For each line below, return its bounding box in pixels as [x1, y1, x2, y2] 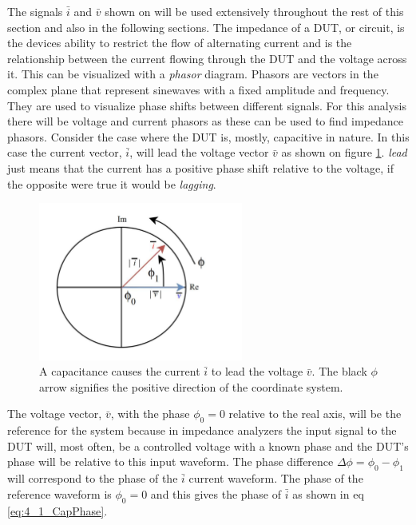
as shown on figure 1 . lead [281, 144, 407, 161]
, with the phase [110, 405, 190, 422]
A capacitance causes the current [39, 363, 200, 380]
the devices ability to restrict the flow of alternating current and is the [7, 34, 352, 51]
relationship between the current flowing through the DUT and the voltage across [7, 50, 407, 66]
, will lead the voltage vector [129, 144, 269, 161]
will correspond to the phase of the [7, 470, 178, 487]
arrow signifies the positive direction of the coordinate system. [39, 378, 343, 395]
